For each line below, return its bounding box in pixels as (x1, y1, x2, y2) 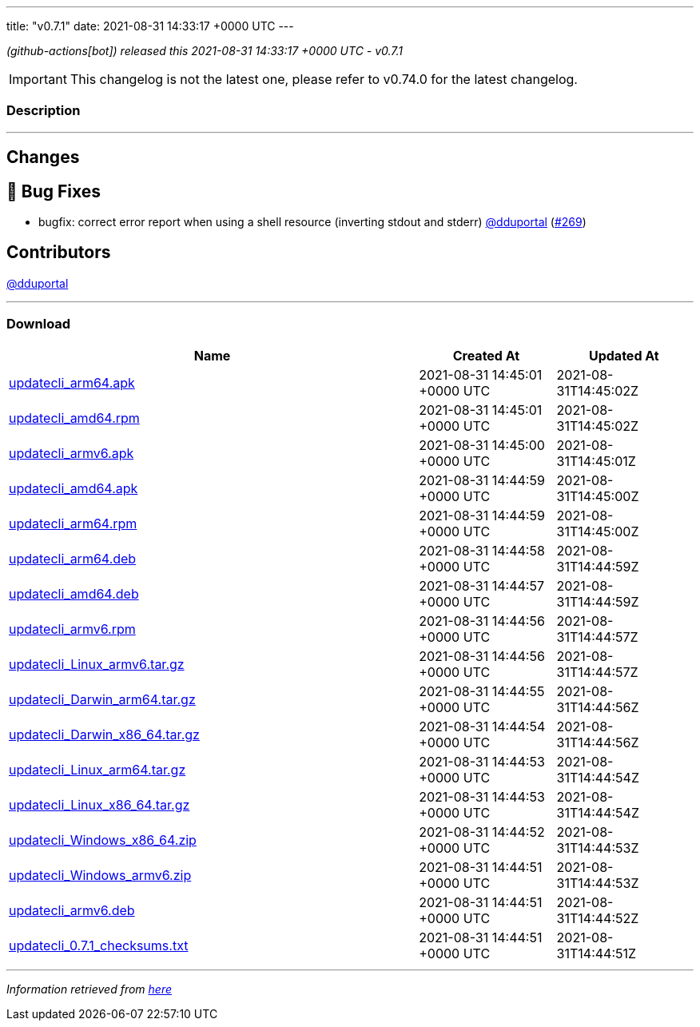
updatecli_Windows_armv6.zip (9, 866, 192, 883)
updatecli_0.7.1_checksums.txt (9, 937, 189, 953)
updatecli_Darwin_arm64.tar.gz (9, 691, 196, 707)
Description (6, 102, 81, 119)
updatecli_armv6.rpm (9, 620, 136, 637)
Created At (452, 347, 520, 364)
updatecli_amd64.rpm (9, 409, 140, 426)
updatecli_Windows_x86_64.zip (9, 831, 197, 848)
